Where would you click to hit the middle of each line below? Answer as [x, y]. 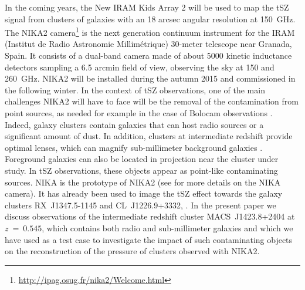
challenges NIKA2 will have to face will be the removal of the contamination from [152, 101]
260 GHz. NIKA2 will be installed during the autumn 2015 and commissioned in [150, 78]
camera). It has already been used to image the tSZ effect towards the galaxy [144, 193]
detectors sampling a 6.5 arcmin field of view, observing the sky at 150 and [140, 67]
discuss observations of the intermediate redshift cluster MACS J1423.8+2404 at [150, 216]
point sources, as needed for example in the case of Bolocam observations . [139, 113]
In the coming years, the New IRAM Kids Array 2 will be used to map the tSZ [147, 7]
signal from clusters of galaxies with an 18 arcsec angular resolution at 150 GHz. [150, 18]
